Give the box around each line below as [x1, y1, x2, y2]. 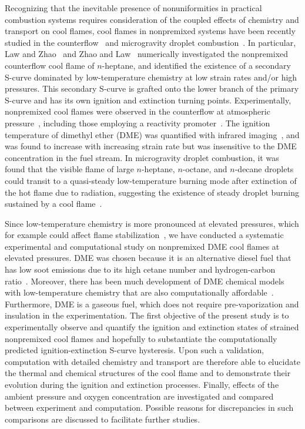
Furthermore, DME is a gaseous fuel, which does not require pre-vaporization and [5, 297, 299, 310]
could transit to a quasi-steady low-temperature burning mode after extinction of [5, 174, 297, 186]
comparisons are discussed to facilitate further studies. [5, 413, 200, 425]
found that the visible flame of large [5, 163, 134, 175]
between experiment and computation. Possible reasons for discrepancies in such [5, 401, 294, 414]
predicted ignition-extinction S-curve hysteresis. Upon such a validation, [5, 344, 264, 356]
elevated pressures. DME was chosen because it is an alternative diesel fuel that [5, 252, 291, 264]
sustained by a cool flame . [5, 197, 102, 210]
